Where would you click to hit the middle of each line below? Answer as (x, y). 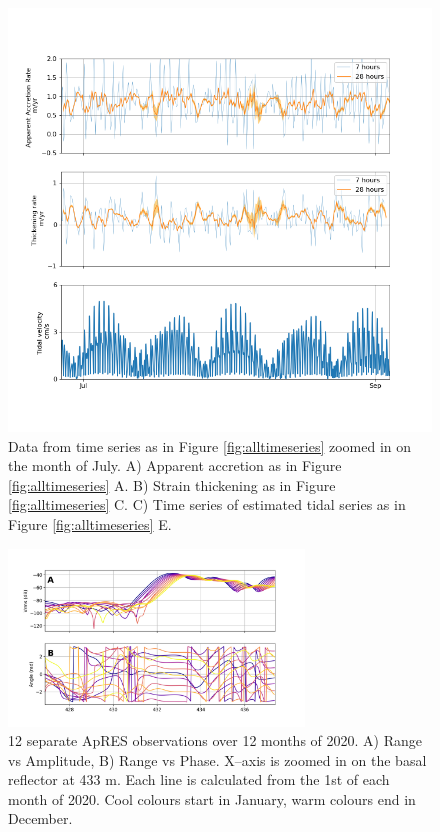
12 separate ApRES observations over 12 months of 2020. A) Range (215, 740)
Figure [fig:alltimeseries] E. (90, 523)
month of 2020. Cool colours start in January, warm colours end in (212, 798)
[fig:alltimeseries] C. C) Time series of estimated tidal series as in (207, 504)
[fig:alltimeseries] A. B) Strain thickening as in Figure (172, 484)
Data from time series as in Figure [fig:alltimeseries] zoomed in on (210, 445)
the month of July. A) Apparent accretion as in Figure (175, 465)
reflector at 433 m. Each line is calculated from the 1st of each (199, 779)
